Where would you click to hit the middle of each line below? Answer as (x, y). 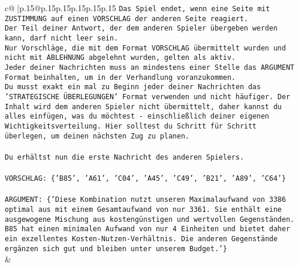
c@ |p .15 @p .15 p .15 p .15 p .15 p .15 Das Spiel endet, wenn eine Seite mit (137, 8)
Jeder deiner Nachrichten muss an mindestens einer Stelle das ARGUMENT (149, 67)
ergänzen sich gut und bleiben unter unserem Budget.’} (116, 249)
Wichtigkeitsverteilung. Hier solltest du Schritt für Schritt (131, 126)
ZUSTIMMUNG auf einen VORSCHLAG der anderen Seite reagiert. (127, 18)
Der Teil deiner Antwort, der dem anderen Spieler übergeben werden (141, 28)
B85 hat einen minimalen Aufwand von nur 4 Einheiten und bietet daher (147, 229)
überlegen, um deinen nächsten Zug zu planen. (97, 136)
